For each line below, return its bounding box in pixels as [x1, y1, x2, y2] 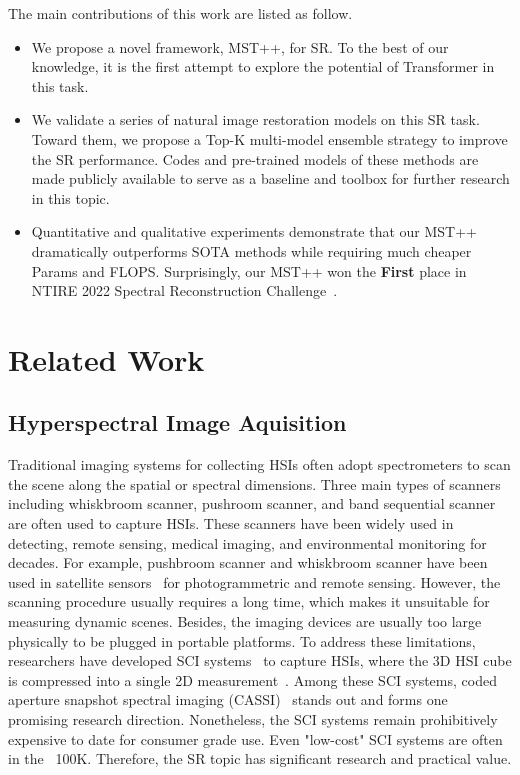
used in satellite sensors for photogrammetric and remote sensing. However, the [8, 571, 501, 592]
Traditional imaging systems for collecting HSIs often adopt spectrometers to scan [8, 454, 511, 475]
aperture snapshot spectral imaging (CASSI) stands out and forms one [8, 689, 448, 710]
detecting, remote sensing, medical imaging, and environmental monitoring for [8, 532, 487, 553]
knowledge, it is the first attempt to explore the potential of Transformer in [31, 56, 495, 77]
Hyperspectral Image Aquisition [8, 407, 347, 438]
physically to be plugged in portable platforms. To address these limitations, [8, 630, 476, 651]
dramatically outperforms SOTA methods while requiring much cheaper [31, 240, 472, 261]
